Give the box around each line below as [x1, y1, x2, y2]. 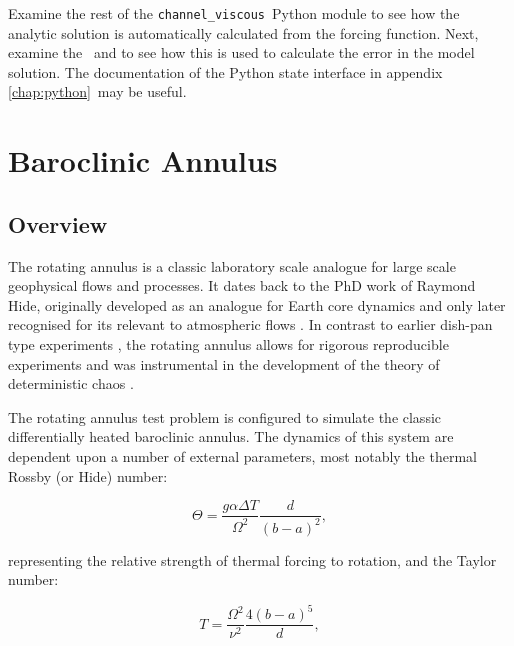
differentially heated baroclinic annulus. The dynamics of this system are [8, 426, 454, 447]
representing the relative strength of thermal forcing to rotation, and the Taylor [8, 549, 497, 570]
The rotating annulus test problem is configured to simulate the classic [8, 406, 442, 427]
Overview [8, 208, 108, 239]
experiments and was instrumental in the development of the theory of [8, 353, 440, 374]
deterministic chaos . [8, 373, 134, 394]
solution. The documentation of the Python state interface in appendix [8, 61, 443, 82]
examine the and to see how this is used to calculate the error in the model [8, 42, 475, 63]
